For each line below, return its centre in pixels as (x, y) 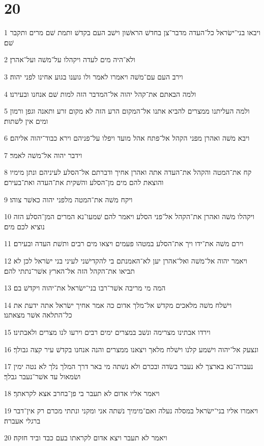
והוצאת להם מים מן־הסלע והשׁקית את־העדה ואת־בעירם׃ (84, 182)
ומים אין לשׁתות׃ (26, 121)
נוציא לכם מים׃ (24, 226)
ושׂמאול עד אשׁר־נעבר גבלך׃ (42, 376)
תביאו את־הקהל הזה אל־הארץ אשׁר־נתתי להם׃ (69, 270)
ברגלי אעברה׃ (22, 420)
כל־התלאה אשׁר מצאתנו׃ (38, 315)
